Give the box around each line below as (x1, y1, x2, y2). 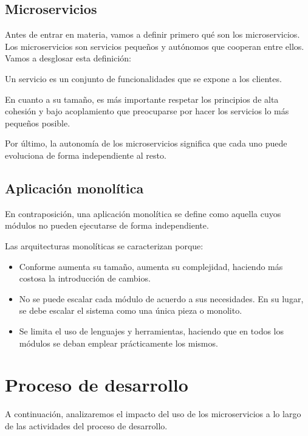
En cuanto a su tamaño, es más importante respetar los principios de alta (5, 92, 279, 105)
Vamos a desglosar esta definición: (5, 52, 131, 64)
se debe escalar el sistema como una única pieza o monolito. (19, 304, 242, 317)
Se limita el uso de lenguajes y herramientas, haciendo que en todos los (19, 324, 284, 337)
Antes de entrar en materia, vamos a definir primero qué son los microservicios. (5, 28, 300, 41)
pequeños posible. (5, 116, 70, 129)
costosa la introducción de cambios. (19, 272, 151, 285)
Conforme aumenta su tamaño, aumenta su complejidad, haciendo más (19, 260, 283, 272)
